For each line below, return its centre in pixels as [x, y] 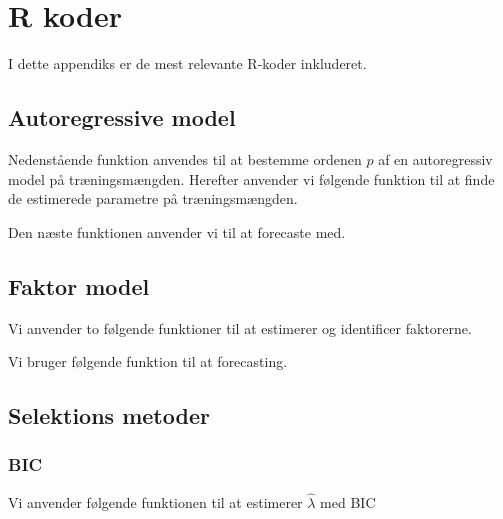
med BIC [348, 501]
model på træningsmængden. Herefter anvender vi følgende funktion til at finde [251, 178]
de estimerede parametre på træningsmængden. [153, 198]
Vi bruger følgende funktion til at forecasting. [148, 361]
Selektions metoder [109, 415]
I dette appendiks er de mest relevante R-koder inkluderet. [187, 63]
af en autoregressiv [435, 158]
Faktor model [79, 285]
